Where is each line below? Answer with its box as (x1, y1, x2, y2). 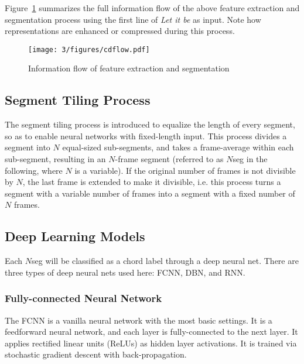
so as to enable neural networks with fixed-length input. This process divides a (5, 129, 287, 142)
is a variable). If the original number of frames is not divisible (74, 164, 296, 176)
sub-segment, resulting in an (5, 153, 106, 165)
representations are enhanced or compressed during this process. (5, 25, 235, 37)
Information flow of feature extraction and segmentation (28, 62, 230, 74)
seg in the (233, 153, 268, 165)
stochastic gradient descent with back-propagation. (5, 348, 187, 360)
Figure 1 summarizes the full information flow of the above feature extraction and (5, 2, 300, 13)
